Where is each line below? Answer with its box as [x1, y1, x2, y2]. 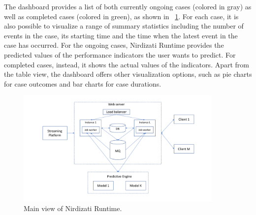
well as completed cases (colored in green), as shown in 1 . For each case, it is [4, 11, 239, 21]
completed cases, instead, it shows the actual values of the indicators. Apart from [4, 59, 250, 69]
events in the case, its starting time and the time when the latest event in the [4, 30, 238, 40]
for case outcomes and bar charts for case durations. [4, 78, 161, 89]
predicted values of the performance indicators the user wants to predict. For [4, 49, 236, 60]
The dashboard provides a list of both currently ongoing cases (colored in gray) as [4, 1, 252, 11]
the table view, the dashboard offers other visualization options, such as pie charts [4, 69, 252, 79]
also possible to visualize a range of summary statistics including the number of [4, 21, 244, 31]
